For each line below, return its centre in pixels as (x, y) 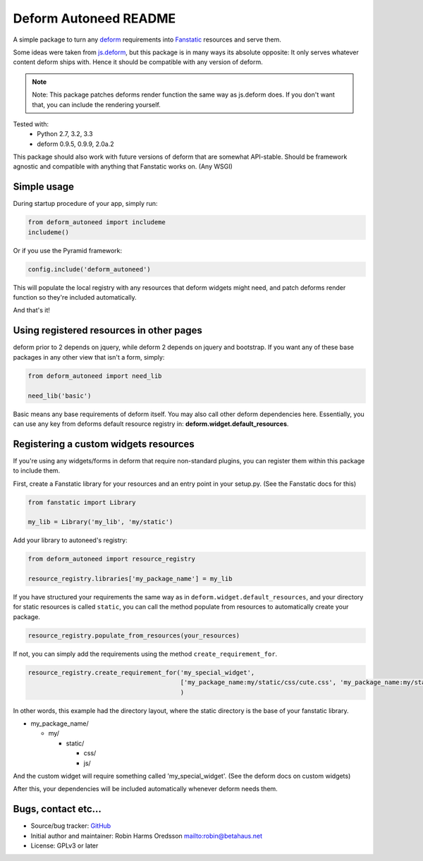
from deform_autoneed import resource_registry (111, 559)
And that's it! (32, 310)
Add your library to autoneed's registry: (70, 540)
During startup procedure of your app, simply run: (85, 204)
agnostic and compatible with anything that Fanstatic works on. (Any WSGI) (123, 166)
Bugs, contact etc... (57, 809)
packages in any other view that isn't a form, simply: (89, 357)
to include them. (37, 471)
